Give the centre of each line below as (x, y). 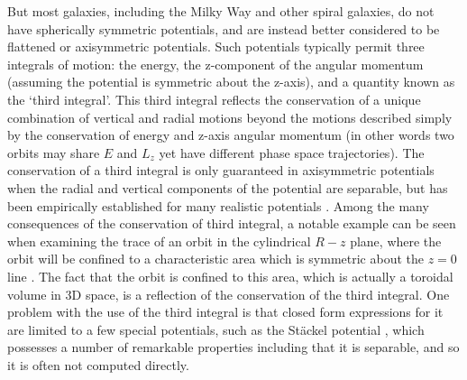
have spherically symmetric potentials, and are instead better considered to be (224, 28)
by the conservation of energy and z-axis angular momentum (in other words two (231, 135)
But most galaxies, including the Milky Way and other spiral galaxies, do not (221, 11)
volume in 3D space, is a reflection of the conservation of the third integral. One (229, 294)
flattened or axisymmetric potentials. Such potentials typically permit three (216, 46)
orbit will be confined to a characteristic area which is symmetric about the (216, 259)
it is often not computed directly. (98, 364)
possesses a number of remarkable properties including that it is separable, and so (233, 347)
